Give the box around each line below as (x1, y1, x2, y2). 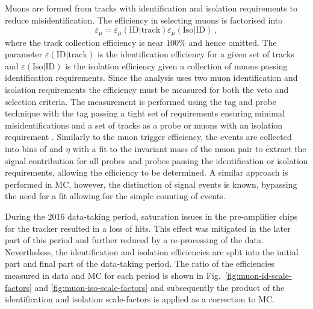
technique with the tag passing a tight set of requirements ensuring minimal (5, 107, 285, 119)
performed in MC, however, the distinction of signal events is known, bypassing (5, 177, 297, 190)
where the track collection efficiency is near (5, 36, 164, 48)
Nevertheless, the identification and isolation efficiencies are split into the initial (5, 245, 299, 258)
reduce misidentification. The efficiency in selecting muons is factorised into (5, 13, 283, 26)
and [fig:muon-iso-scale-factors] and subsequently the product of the (34, 281, 285, 293)
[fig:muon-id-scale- (225, 269, 292, 281)
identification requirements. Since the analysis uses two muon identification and (5, 71, 298, 84)
